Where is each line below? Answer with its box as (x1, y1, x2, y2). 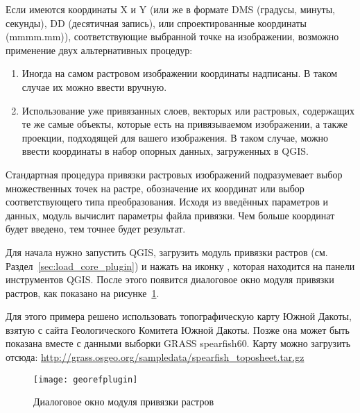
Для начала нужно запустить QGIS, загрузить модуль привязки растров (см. (6, 244, 328, 259)
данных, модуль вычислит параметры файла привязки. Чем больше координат (6, 208, 335, 222)
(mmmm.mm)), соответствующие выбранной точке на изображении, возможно (6, 29, 339, 44)
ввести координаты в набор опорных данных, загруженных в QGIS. (22, 144, 309, 158)
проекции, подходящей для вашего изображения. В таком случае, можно (22, 130, 329, 144)
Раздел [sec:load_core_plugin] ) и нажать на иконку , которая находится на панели (6, 258, 355, 273)
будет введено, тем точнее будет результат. (6, 221, 186, 236)
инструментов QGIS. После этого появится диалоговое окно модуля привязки (6, 272, 334, 287)
